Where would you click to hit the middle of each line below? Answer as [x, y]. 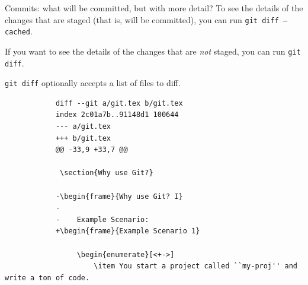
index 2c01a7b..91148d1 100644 [117, 115]
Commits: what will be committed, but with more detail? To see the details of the [154, 8]
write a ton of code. [47, 278]
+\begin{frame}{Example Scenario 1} [128, 231]
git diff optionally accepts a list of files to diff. [93, 83]
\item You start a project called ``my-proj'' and [195, 266]
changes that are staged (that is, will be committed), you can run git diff [142, 19]
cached [17, 32]
